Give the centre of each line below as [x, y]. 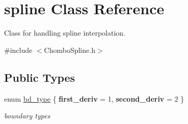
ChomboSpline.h [70, 50]
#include [18, 50]
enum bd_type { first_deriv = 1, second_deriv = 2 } [94, 98]
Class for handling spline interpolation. [65, 33]
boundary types [27, 116]
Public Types [40, 77]
